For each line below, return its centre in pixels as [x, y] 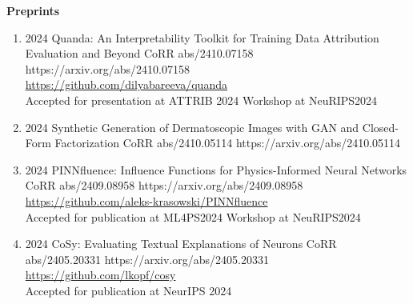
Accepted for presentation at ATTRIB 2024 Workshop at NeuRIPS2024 [201, 100]
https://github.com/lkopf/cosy [100, 275]
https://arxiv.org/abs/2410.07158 [108, 68]
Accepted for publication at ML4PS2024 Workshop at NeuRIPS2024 [193, 216]
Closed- [380, 127]
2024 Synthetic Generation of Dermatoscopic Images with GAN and [192, 127]
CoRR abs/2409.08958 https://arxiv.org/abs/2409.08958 [164, 185]
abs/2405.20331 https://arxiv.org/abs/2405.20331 [147, 259]
